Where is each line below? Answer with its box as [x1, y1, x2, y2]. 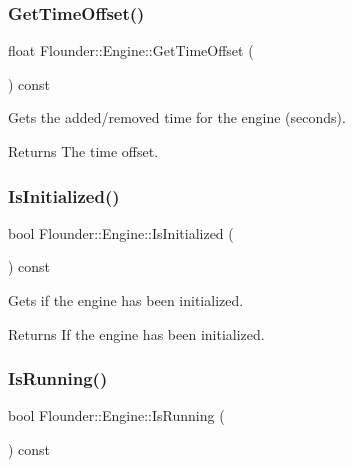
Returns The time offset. [8, 141, 159, 161]
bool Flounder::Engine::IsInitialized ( [8, 222, 234, 243]
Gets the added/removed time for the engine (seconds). [8, 107, 346, 128]
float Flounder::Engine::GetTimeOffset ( [8, 40, 254, 61]
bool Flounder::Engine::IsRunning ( [8, 405, 225, 426]
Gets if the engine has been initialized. [8, 290, 244, 310]
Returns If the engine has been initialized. [8, 323, 265, 344]
